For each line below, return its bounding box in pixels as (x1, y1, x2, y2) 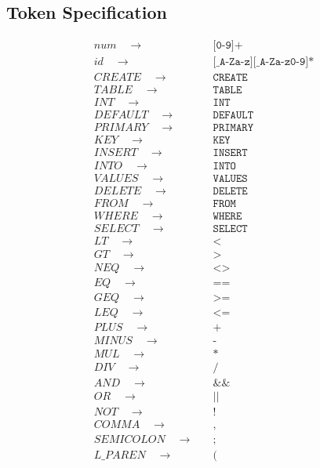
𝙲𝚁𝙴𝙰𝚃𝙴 (213, 72, 248, 84)
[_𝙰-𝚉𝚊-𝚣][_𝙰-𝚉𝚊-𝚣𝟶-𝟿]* (213, 56, 315, 68)
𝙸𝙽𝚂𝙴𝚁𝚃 (213, 147, 248, 159)
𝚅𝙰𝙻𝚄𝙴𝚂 (213, 172, 248, 184)
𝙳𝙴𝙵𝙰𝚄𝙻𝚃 (213, 110, 253, 122)
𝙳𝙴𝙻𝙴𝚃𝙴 (213, 185, 248, 197)
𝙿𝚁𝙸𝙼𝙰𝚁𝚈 (213, 122, 253, 134)
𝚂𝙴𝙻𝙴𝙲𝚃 (213, 223, 248, 234)
